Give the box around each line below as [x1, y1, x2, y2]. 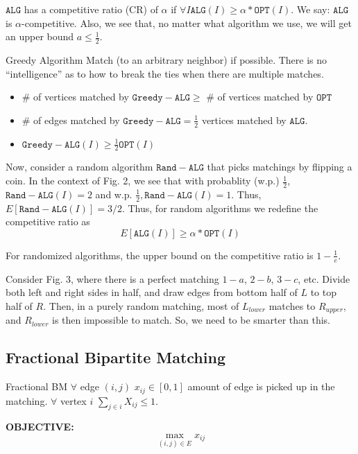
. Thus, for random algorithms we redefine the [121, 200, 318, 215]
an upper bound [6, 29, 74, 44]
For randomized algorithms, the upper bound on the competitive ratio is [6, 247, 314, 262]
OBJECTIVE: [6, 419, 74, 434]
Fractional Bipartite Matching [6, 347, 225, 368]
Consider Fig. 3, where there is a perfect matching [6, 271, 219, 286]
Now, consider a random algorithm [6, 159, 153, 174]
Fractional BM [6, 379, 68, 394]
